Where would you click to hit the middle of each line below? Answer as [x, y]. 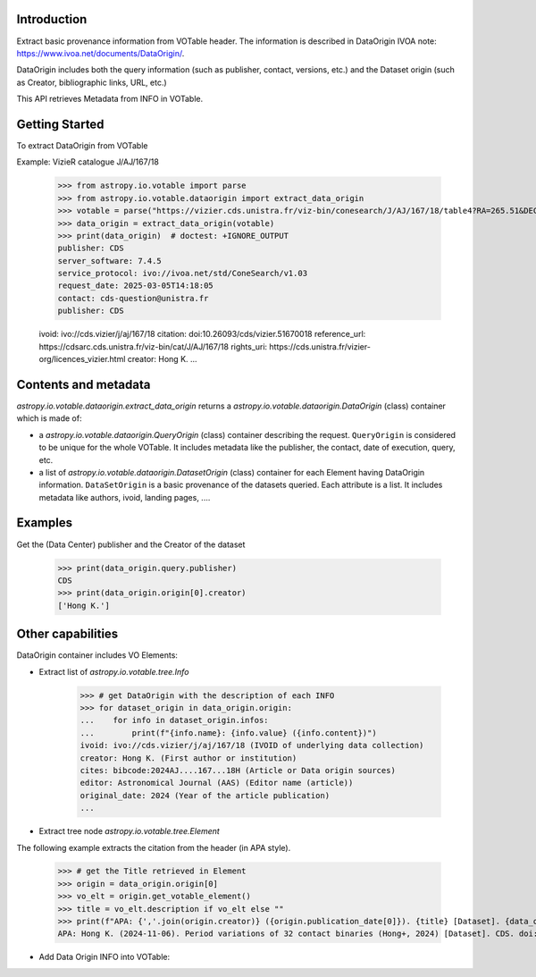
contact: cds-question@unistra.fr [133, 298]
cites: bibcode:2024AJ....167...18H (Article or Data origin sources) [238, 770]
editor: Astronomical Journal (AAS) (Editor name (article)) [217, 783]
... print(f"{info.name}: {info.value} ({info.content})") [228, 733]
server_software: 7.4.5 [110, 261]
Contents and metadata [84, 384]
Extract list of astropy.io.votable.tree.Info [114, 671]
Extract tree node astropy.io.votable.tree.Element [130, 831]
